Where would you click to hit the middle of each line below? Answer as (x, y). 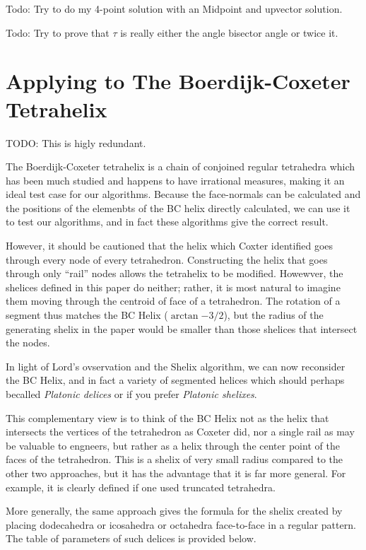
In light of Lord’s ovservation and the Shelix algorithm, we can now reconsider (176, 366)
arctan (184, 316)
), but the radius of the (273, 315)
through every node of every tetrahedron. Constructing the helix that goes (167, 259)
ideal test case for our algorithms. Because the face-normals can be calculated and (183, 194)
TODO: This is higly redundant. (76, 142)
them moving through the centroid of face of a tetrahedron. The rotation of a (173, 301)
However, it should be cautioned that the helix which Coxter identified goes (170, 246)
